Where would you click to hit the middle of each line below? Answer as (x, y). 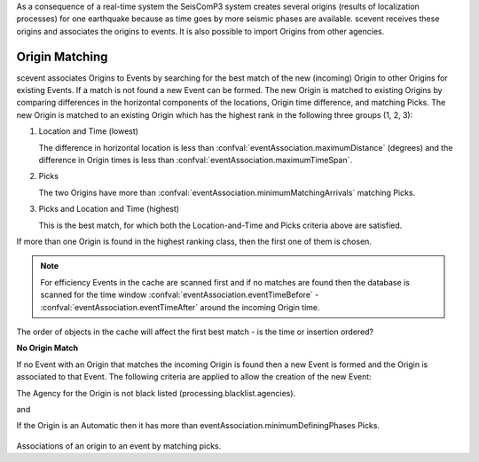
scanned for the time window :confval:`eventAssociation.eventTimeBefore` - (180, 295)
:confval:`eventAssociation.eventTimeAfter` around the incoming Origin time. (180, 307)
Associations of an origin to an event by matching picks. (119, 446)
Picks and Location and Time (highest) (109, 209)
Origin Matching (62, 56)
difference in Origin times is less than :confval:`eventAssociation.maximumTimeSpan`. (195, 161)
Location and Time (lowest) (89, 131)
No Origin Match (47, 348)
